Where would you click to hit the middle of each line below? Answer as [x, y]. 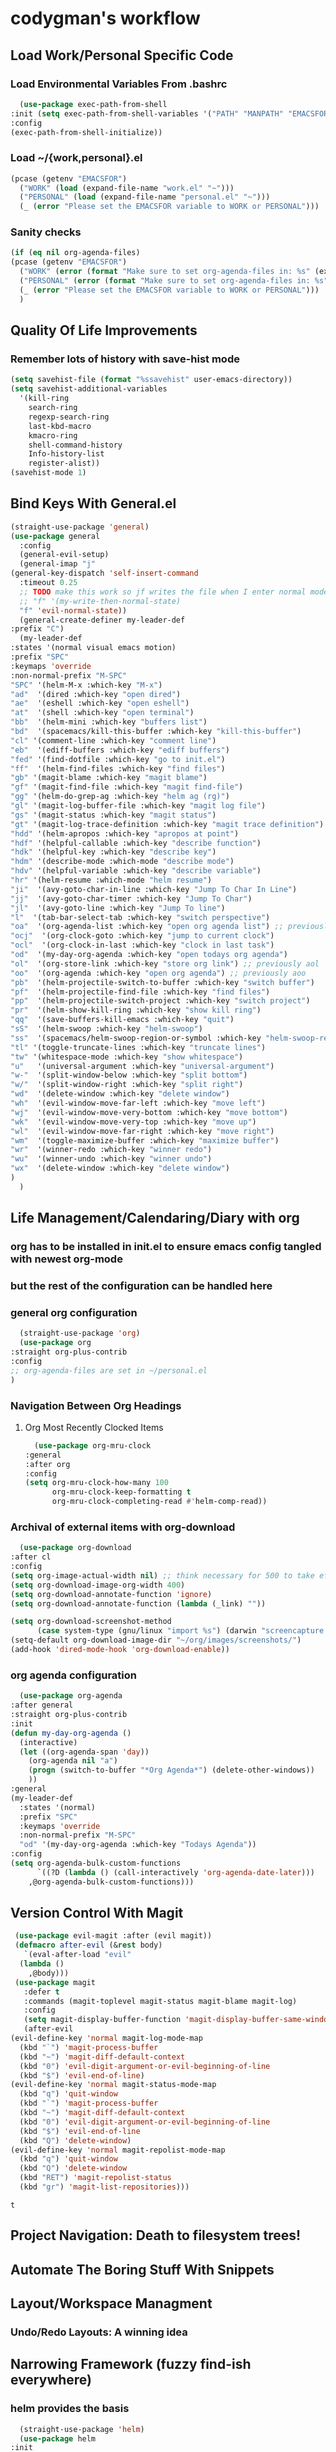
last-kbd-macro [60, 426]
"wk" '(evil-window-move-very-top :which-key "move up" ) [133, 1122]
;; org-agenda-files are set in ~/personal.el [109, 1370]
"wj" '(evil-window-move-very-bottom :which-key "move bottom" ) [149, 1112]
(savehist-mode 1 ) [48, 473]
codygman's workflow [105, 18]
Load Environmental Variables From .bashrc [119, 84]
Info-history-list [66, 454]
